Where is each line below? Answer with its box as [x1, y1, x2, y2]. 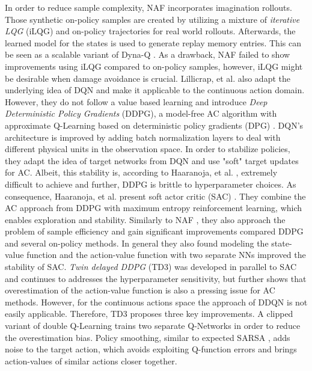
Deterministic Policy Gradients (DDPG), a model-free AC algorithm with [5, 107, 277, 120]
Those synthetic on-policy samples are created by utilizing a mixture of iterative [5, 13, 300, 25]
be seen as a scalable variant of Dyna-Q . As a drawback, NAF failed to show [5, 48, 290, 61]
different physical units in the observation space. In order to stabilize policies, [5, 143, 290, 155]
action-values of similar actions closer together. [5, 354, 177, 367]
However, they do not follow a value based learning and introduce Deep [5, 95, 268, 108]
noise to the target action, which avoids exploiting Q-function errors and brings [5, 343, 297, 355]
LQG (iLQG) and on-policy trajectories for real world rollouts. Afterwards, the [5, 25, 296, 37]
